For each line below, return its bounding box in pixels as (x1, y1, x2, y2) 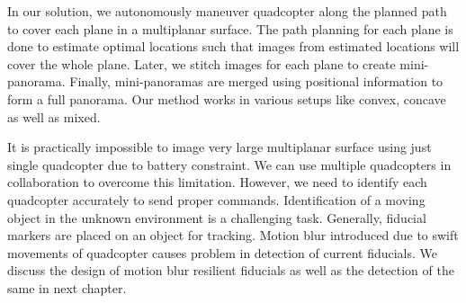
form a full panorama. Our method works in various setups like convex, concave (7, 89, 446, 108)
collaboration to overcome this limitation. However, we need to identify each (7, 173, 427, 192)
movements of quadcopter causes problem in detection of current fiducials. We (7, 243, 438, 262)
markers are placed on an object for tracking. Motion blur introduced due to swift (7, 226, 459, 245)
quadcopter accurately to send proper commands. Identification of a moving (7, 190, 426, 209)
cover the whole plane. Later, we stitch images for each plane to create (7, 54, 396, 73)
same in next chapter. (7, 278, 127, 297)
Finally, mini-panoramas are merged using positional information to (69, 72, 444, 91)
